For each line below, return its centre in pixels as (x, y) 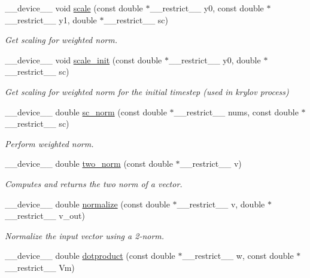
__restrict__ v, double (221, 204)
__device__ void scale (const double (74, 8)
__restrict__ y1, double (51, 19)
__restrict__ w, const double (238, 256)
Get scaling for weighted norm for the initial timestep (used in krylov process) (147, 91)
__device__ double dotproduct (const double (90, 256)
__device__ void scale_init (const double (83, 59)
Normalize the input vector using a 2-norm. (85, 235)
